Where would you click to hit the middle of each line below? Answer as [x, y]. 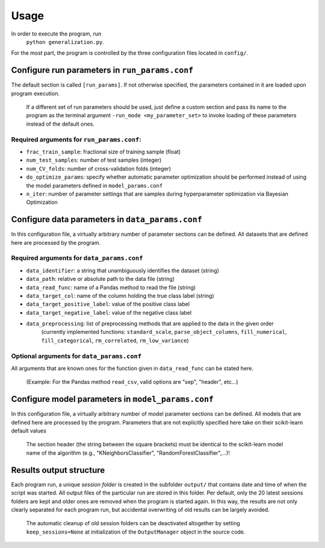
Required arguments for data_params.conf [77, 258]
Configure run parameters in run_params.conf [102, 70]
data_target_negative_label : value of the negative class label [109, 312]
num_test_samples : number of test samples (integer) [94, 160]
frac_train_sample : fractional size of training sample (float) [104, 152]
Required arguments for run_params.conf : [76, 140]
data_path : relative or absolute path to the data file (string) [100, 279]
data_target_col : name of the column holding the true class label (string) [120, 295]
